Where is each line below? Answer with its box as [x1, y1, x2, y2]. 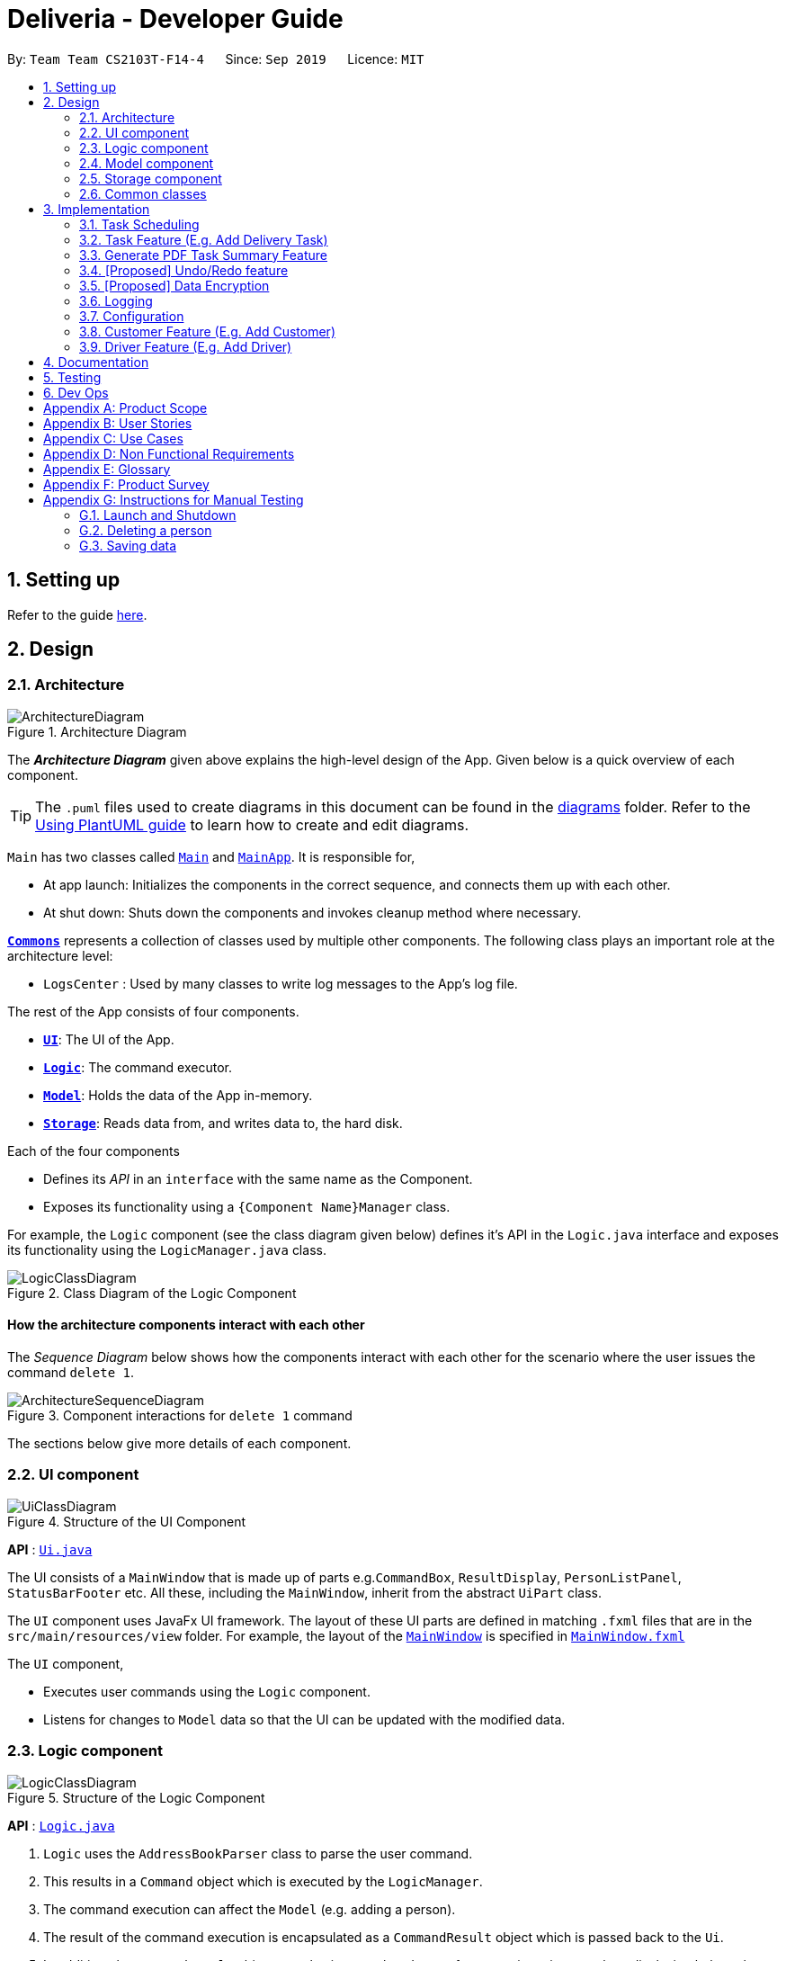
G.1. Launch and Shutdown [79, 506, 237, 523]
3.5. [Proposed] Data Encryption [79, 277, 270, 293]
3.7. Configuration [79, 308, 184, 324]
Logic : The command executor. [43, 1059, 232, 1075]
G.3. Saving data [79, 537, 177, 553]
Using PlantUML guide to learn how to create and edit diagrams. [35, 815, 469, 834]
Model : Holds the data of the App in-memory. [43, 1087, 313, 1103]
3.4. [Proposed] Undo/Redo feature [79, 262, 289, 278]
